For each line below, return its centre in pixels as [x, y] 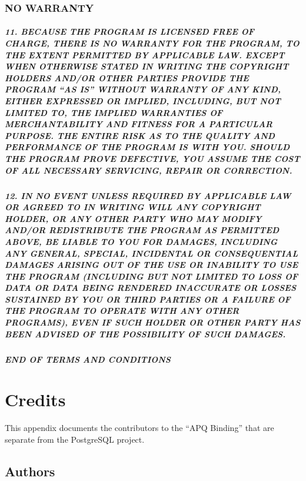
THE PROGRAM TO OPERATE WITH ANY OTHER [122, 311]
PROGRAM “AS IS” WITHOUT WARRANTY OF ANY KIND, [143, 89]
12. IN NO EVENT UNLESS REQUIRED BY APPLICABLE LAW [148, 195]
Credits [35, 399]
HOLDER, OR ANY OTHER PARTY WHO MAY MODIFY [133, 218]
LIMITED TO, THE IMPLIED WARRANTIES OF [114, 112]
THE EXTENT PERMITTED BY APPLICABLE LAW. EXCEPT [145, 54]
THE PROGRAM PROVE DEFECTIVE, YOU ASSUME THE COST [152, 158]
